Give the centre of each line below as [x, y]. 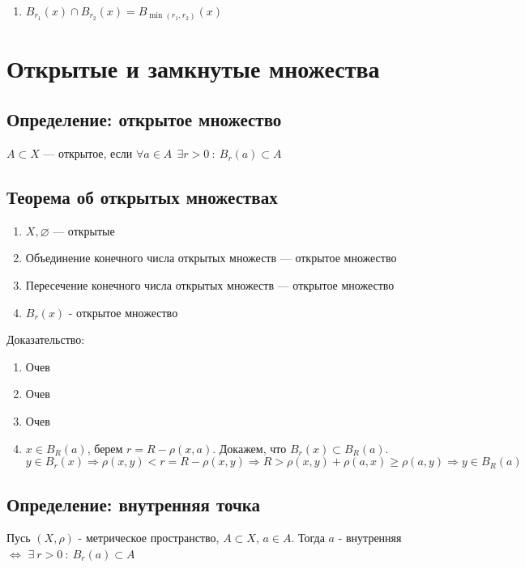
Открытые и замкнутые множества [193, 68]
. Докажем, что [250, 448]
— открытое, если [88, 153]
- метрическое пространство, [149, 538]
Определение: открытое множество [144, 119]
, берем [105, 448]
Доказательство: [46, 339]
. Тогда [308, 538]
